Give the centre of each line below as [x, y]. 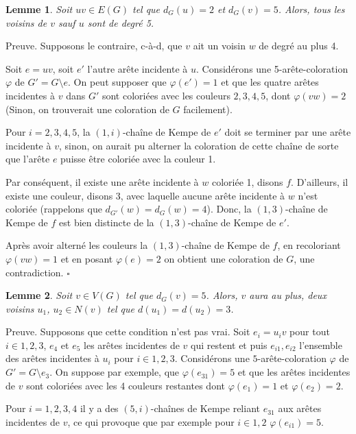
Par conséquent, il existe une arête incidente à [102, 181]
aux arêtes [300, 408]
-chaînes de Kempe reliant [205, 408]
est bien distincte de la [107, 222]
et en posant [87, 258]
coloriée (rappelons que [54, 209]
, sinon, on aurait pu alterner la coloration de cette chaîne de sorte [199, 145]
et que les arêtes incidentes [294, 372]
